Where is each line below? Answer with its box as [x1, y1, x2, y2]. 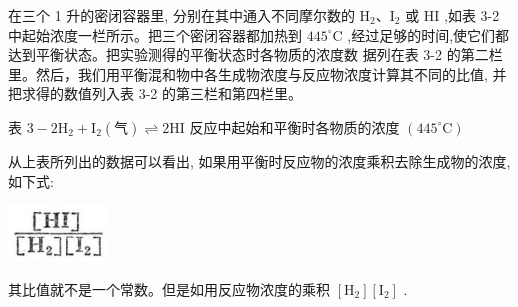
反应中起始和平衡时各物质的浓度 [189, 116, 400, 137]
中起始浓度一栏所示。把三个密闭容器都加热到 [8, 24, 302, 45]
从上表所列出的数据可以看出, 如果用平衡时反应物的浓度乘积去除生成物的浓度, [8, 150, 511, 171]
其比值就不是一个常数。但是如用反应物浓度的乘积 [8, 278, 330, 299]
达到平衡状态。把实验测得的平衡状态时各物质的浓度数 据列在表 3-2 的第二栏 [8, 44, 503, 65]
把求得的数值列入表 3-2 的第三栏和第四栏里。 [8, 83, 302, 104]
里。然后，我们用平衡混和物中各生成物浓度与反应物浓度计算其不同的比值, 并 [8, 63, 507, 84]
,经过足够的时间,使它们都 [347, 24, 510, 45]
